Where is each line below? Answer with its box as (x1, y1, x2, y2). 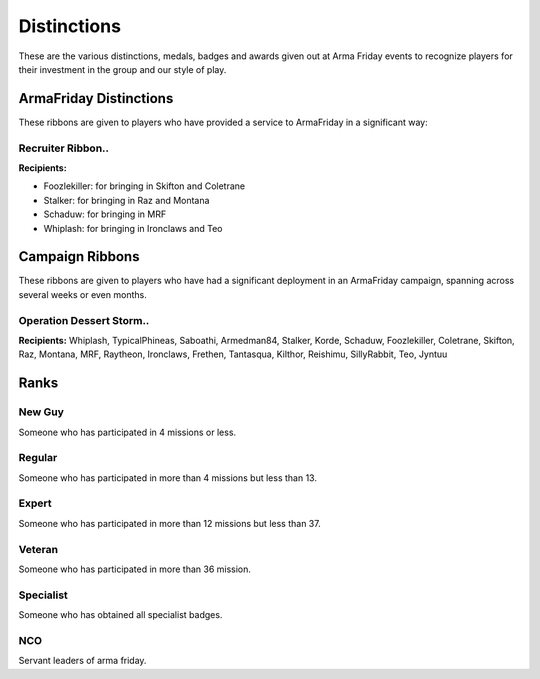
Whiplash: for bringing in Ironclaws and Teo (43, 222, 223, 234)
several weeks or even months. (18, 288, 147, 300)
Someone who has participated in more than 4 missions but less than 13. (18, 471, 317, 484)
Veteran (18, 542, 59, 556)
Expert (18, 496, 52, 510)
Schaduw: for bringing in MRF (43, 208, 167, 220)
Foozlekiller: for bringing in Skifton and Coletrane (43, 180, 245, 192)
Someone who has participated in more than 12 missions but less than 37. (18, 517, 321, 529)
